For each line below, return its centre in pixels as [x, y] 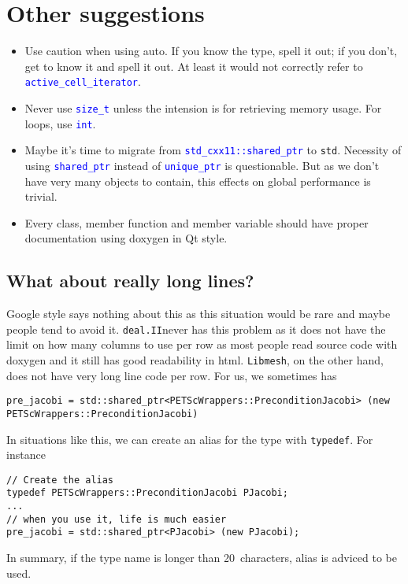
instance [26, 455]
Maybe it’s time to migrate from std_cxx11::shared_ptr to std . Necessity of [213, 150]
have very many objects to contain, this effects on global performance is [198, 181]
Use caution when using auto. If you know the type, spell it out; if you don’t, [211, 51]
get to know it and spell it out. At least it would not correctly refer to [194, 66]
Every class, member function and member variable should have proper [197, 222]
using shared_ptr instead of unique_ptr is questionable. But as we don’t [202, 165]
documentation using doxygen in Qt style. [126, 238]
